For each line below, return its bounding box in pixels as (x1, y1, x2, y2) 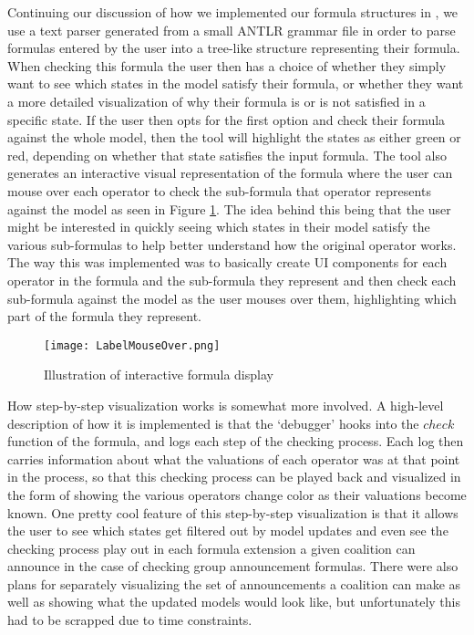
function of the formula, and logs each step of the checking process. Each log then (7, 432, 464, 451)
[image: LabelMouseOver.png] (44, 338, 221, 352)
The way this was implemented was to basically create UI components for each (7, 253, 448, 272)
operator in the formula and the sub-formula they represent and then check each (7, 270, 457, 289)
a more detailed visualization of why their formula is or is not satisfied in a (7, 91, 426, 110)
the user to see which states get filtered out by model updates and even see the (7, 521, 448, 540)
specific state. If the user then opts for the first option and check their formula (7, 109, 446, 129)
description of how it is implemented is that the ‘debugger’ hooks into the (7, 413, 419, 432)
